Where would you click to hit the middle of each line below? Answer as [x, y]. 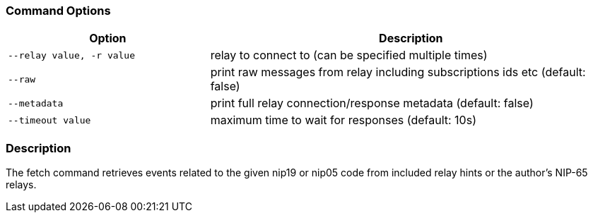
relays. [21, 185]
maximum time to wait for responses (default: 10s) [343, 120]
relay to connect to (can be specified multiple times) [349, 55]
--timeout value [49, 120]
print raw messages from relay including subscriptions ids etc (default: [398, 72]
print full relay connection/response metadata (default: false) [372, 103]
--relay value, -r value [72, 55]
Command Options [58, 11]
